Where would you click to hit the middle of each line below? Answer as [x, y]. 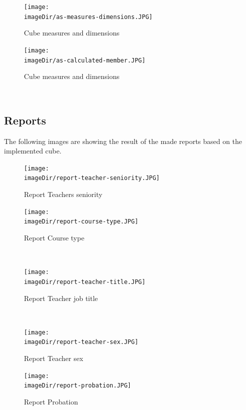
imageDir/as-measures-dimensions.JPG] [88, 17]
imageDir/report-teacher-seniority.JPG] [92, 178]
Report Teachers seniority [63, 194]
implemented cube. [33, 151]
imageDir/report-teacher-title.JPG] [85, 282]
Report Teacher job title [61, 298]
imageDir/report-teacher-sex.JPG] [81, 342]
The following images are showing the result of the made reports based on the [123, 141]
